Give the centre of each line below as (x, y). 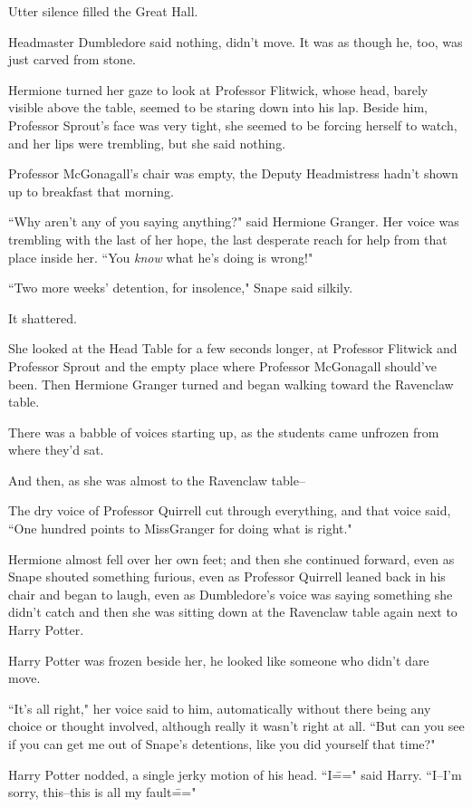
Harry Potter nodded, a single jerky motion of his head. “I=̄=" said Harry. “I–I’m (235, 774)
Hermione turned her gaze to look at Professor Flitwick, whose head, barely (218, 89)
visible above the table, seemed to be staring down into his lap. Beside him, (218, 107)
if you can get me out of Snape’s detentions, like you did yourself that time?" (222, 744)
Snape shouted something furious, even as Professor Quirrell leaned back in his (227, 576)
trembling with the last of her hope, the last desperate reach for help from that (228, 239)
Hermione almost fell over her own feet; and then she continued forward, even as (231, 558)
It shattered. (43, 317)
